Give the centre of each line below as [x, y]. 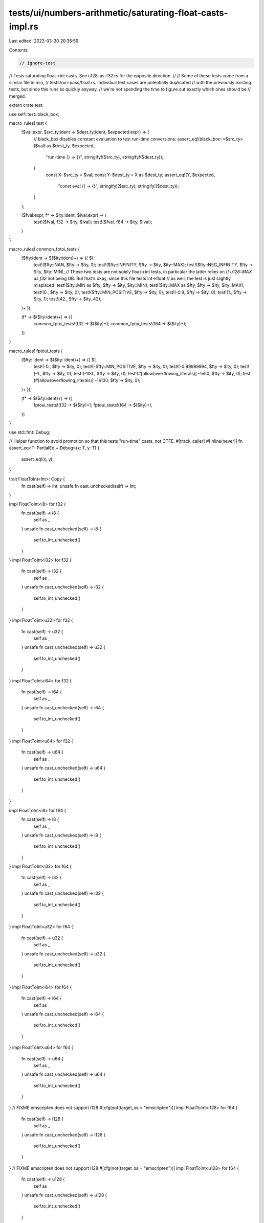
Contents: [19, 50]
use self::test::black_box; [34, 114]
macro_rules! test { [28, 123]
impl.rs [24, 26]
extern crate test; [26, 105]
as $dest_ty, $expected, [71, 146]
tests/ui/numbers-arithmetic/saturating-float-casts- [119, 13]
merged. [18, 96]
